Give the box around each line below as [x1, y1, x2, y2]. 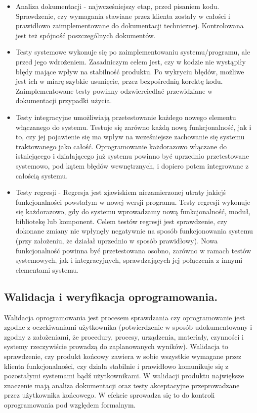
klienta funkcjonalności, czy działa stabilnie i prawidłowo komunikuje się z [4, 360, 229, 371]
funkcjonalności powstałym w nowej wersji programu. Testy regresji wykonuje [15, 196, 251, 207]
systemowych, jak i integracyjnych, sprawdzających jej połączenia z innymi [15, 255, 243, 265]
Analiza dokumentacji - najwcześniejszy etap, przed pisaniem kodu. [15, 1, 219, 11]
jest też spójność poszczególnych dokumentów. [15, 30, 156, 40]
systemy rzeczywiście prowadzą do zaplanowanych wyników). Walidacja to [4, 341, 228, 352]
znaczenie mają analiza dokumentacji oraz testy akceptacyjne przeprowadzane [4, 380, 240, 390]
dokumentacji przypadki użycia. [15, 95, 112, 106]
